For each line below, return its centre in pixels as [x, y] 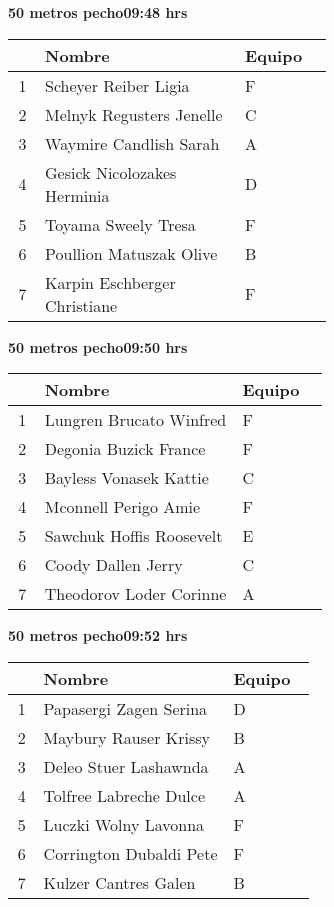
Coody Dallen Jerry [113, 565]
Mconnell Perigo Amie [122, 507]
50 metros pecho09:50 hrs [98, 346]
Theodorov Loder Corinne [135, 594]
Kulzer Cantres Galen [119, 882]
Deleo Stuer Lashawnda [126, 766]
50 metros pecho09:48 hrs [98, 12]
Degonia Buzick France [125, 449]
